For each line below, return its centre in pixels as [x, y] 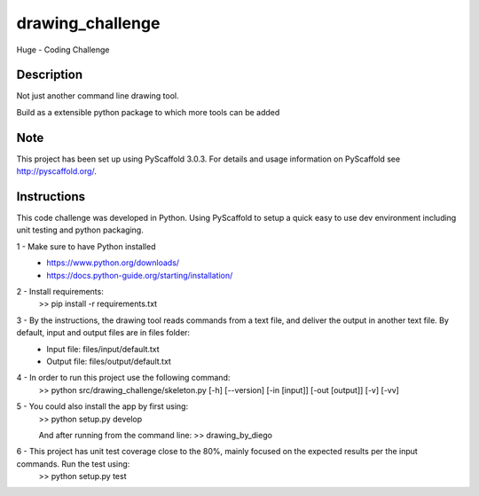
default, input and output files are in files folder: [103, 333]
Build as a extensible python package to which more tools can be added [148, 112]
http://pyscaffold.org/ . [57, 171]
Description [50, 75]
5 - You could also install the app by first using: [102, 406]
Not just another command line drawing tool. [98, 96]
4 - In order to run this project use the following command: [123, 378]
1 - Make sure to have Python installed [86, 246]
